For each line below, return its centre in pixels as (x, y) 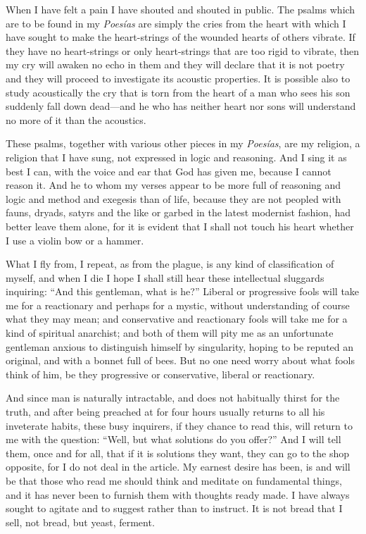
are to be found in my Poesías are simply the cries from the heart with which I (176, 23)
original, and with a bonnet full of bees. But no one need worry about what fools (180, 360)
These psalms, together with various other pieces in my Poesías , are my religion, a (183, 143)
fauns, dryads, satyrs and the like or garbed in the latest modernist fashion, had (178, 212)
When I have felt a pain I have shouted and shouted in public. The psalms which (181, 9)
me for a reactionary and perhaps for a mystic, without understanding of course (178, 305)
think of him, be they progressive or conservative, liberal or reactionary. (160, 374)
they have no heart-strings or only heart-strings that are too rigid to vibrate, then (182, 50)
